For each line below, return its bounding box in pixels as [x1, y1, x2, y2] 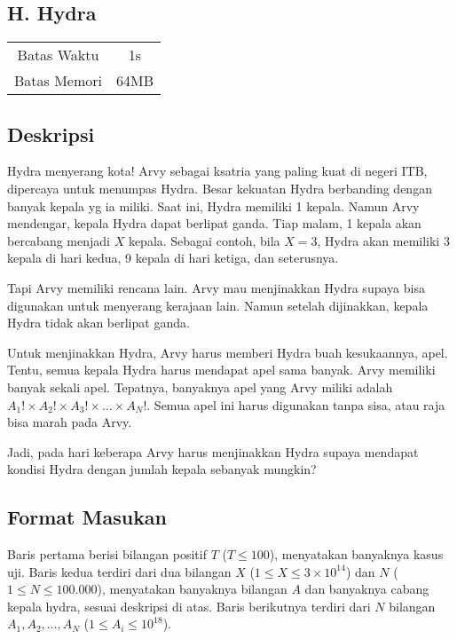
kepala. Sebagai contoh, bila [128, 231, 280, 249]
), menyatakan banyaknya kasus [269, 545, 444, 564]
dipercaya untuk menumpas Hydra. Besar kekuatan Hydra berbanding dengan [7, 179, 432, 197]
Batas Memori [14, 70, 103, 91]
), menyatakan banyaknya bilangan [97, 580, 288, 598]
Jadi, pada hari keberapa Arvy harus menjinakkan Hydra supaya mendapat [7, 442, 419, 461]
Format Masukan [7, 503, 168, 531]
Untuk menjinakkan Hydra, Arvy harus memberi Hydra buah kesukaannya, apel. [7, 343, 448, 361]
